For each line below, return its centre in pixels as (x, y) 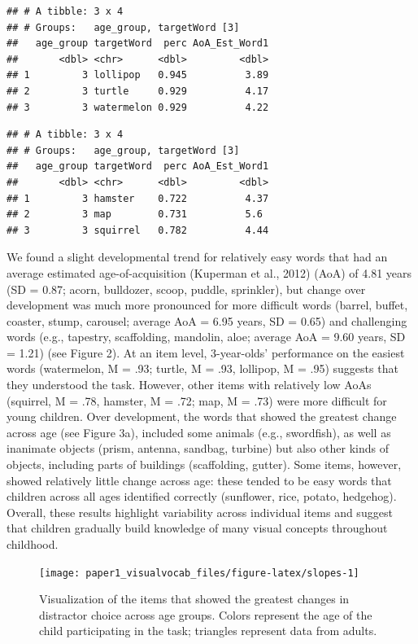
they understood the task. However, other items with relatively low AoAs (189, 385)
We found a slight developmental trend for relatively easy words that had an (197, 257)
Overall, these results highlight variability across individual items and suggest (200, 512)
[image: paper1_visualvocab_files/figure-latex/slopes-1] (199, 573)
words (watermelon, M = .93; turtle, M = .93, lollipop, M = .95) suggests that (202, 368)
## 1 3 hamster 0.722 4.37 (138, 198)
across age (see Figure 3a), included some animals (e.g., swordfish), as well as (199, 432)
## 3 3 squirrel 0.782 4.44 (138, 230)
